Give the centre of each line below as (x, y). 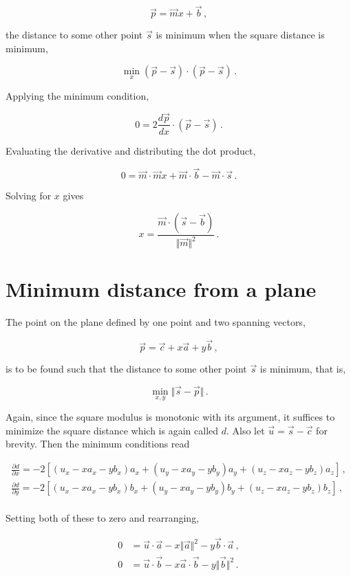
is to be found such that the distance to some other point (126, 369)
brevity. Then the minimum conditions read (98, 444)
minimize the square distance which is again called (112, 430)
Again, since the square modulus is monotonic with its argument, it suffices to (170, 417)
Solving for (29, 196)
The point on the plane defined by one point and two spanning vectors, (156, 322)
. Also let (245, 430)
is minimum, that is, (303, 369)
